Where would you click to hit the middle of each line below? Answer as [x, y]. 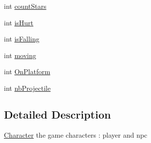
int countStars [25, 6]
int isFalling [22, 39]
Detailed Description [58, 114]
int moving [20, 55]
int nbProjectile [27, 88]
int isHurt [19, 22]
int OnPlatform [27, 71]
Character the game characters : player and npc [76, 134]
